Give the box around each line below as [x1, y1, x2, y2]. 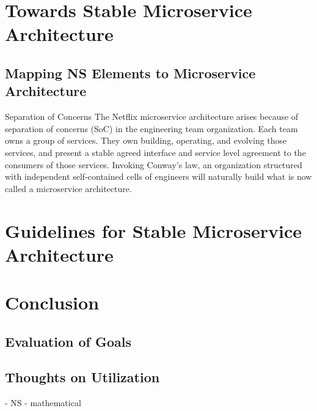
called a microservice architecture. [5, 182, 132, 194]
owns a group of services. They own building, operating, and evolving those [5, 134, 287, 147]
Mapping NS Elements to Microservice [5, 63, 256, 82]
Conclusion [5, 290, 100, 315]
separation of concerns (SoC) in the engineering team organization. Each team [5, 122, 298, 135]
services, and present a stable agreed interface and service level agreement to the [5, 146, 306, 158]
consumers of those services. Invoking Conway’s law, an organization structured [5, 158, 302, 171]
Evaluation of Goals [5, 331, 132, 350]
